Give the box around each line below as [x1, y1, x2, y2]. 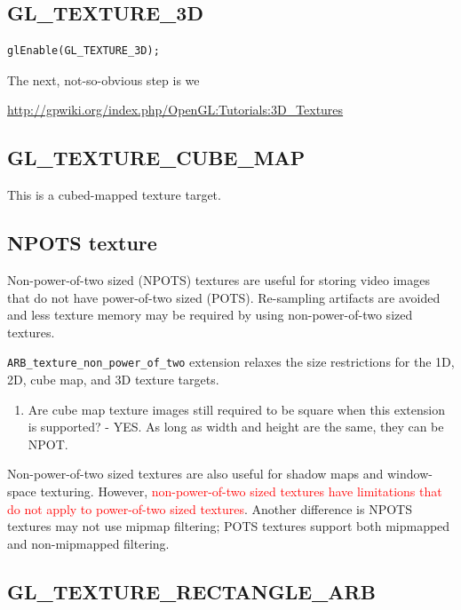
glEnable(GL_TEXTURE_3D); [7, 44, 160, 58]
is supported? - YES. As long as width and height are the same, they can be [28, 417, 444, 436]
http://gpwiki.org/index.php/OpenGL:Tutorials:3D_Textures [7, 100, 344, 119]
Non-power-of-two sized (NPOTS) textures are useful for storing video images [7, 270, 430, 289]
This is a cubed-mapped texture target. [7, 186, 221, 204]
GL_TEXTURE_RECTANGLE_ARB [7, 577, 376, 605]
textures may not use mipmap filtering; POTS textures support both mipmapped [7, 517, 450, 535]
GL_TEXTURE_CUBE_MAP [7, 144, 306, 171]
